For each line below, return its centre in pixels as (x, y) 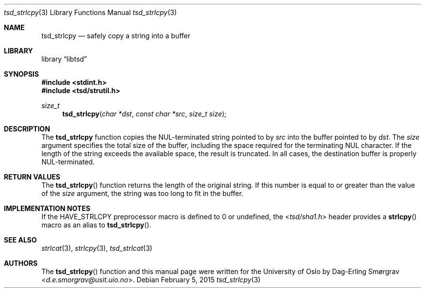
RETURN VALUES (32, 177)
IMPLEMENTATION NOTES (47, 208)
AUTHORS (21, 263)
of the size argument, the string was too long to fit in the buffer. (142, 193)
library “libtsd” (64, 59)
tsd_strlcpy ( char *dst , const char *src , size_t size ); (144, 114)
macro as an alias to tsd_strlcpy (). (96, 225)
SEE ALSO (20, 240)
